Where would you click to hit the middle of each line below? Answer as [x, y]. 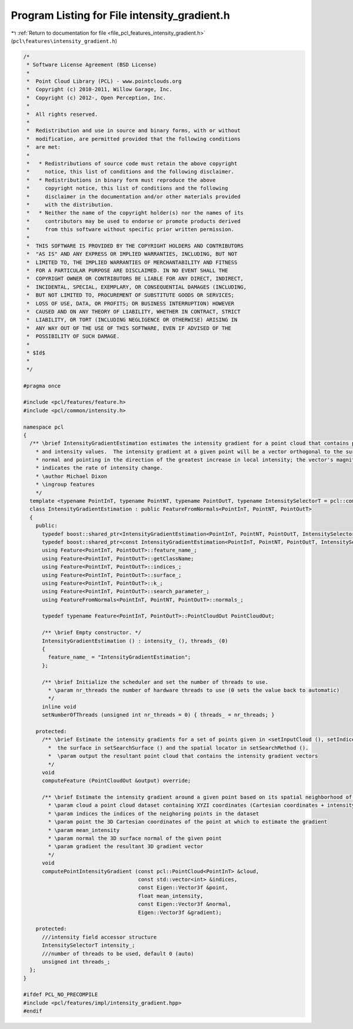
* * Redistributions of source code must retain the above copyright [132, 164]
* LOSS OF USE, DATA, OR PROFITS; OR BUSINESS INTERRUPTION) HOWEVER [131, 303]
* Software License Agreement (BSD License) [92, 65]
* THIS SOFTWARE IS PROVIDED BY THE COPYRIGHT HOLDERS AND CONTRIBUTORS [135, 246]
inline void [59, 706]
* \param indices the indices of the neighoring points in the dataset [154, 813]
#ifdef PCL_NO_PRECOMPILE [61, 995]
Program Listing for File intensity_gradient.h [121, 15]
